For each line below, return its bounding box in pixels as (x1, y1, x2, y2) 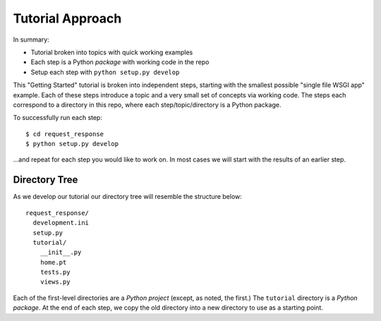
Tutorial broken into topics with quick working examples (30, 48, 193, 56)
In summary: (13, 35, 49, 44)
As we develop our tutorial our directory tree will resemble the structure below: (13, 193, 243, 201)
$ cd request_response (25, 130, 104, 138)
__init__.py (40, 248, 82, 257)
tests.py (40, 268, 71, 277)
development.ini (32, 219, 90, 227)
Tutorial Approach (13, 11, 122, 26)
